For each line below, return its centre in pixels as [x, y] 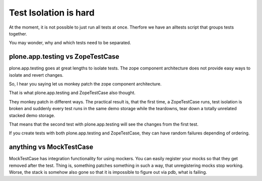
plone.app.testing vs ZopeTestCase [64, 57]
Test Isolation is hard [52, 13]
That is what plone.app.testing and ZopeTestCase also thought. [72, 93]
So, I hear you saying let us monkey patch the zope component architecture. [85, 84]
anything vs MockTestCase [51, 147]
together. [18, 33]
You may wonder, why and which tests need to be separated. [70, 43]
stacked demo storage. [32, 115]
